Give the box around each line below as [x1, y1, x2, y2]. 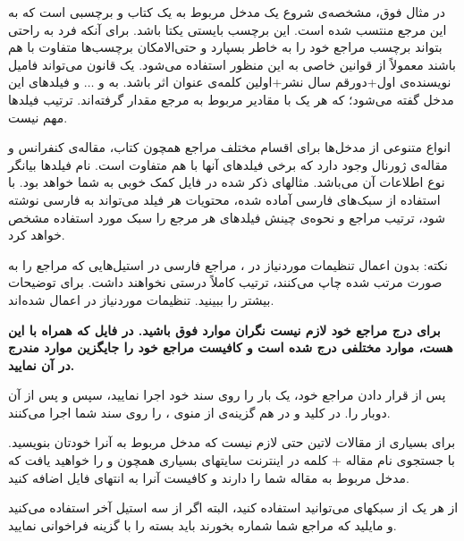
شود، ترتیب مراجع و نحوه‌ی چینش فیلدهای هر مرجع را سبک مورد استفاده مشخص [8, 207, 445, 226]
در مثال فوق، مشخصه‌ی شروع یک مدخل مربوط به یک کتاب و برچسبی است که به [8, 3, 445, 21]
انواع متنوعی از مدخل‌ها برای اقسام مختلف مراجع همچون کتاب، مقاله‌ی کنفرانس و [8, 138, 451, 156]
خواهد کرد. [8, 225, 65, 244]
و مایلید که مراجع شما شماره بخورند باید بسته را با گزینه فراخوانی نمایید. [8, 515, 397, 534]
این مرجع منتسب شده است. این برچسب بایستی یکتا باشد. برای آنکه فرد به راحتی [8, 20, 447, 38]
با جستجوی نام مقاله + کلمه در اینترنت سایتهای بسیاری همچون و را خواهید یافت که [8, 451, 455, 469]
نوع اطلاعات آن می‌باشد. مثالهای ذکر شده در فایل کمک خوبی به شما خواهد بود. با [8, 173, 445, 191]
